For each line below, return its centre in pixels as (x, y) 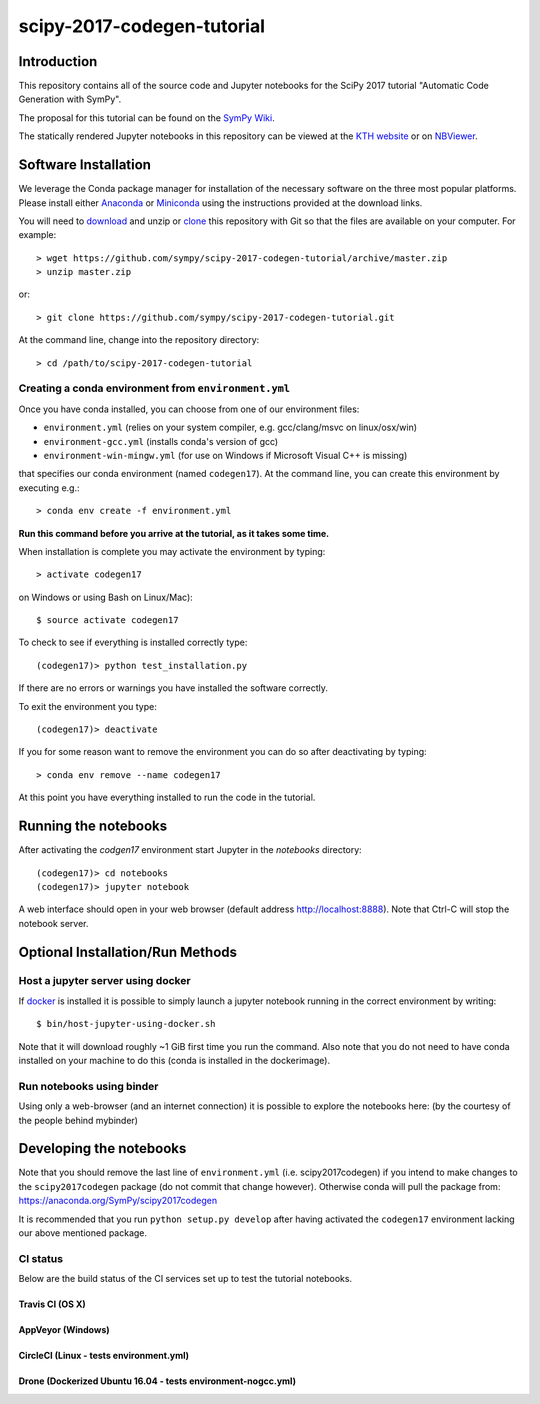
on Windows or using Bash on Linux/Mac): (106, 597)
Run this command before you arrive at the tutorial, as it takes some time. (174, 533)
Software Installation (85, 165)
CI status (41, 1258)
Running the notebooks (93, 826)
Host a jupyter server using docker (104, 981)
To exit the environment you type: (87, 706)
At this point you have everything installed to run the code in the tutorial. (167, 797)
